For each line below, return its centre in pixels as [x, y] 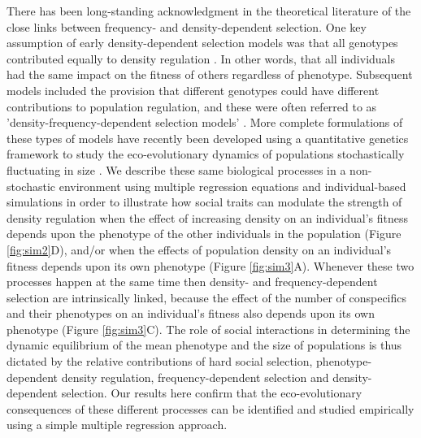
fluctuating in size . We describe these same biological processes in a [176, 169]
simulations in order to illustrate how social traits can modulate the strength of [204, 202]
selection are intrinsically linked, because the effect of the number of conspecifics [207, 297]
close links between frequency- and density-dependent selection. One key [187, 26]
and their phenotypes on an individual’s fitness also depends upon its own [191, 313]
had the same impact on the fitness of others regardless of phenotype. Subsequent [210, 74]
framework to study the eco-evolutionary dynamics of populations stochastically [206, 154]
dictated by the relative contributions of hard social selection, [160, 361]
